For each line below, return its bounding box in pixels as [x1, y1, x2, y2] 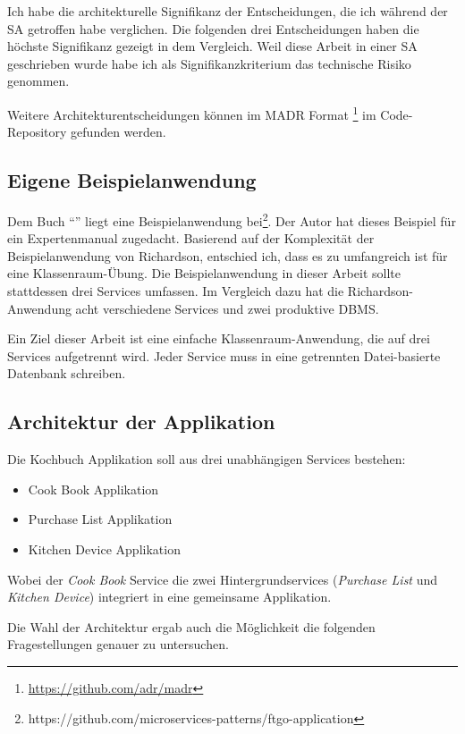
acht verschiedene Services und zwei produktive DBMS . [75, 299, 379, 317]
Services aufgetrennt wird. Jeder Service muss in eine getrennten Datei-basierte [7, 346, 441, 365]
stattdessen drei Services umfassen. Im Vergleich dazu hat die [7, 282, 344, 300]
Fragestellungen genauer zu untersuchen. [7, 635, 229, 654]
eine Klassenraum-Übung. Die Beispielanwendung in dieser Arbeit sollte [7, 264, 401, 283]
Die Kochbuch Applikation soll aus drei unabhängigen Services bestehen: [7, 450, 406, 468]
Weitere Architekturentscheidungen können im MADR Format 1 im [7, 102, 376, 123]
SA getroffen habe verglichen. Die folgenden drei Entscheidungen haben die [7, 19, 419, 38]
